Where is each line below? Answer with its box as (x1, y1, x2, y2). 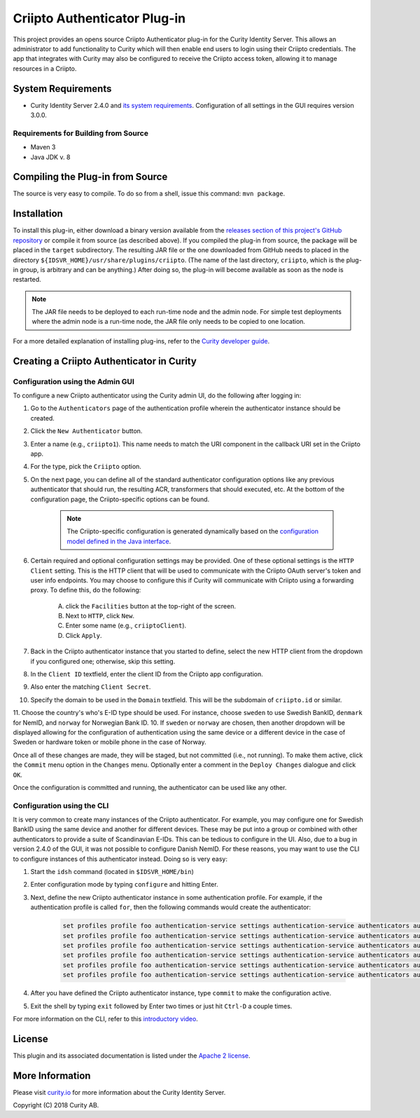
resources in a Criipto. (13, 64, 77, 73)
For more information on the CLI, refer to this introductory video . (13, 1014, 199, 1023)
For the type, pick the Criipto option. (30, 463, 141, 471)
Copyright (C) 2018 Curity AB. (13, 1101, 99, 1110)
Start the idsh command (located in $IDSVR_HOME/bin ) (30, 868, 194, 876)
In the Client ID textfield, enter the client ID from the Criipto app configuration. (30, 670, 263, 679)
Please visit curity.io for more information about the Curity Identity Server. (13, 1088, 226, 1096)
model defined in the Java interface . (66, 537, 171, 545)
